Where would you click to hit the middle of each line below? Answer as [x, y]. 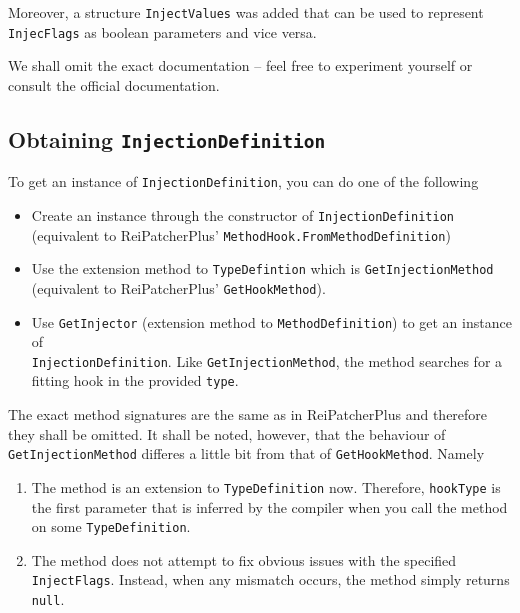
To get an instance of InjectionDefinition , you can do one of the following [243, 181]
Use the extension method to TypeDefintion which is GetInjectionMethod [262, 268]
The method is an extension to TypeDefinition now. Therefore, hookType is [266, 486]
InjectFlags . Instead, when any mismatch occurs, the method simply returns [270, 579]
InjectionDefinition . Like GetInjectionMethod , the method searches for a [267, 360]
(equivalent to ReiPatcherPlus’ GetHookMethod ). [178, 287]
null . [48, 599]
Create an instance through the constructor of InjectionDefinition [242, 214]
